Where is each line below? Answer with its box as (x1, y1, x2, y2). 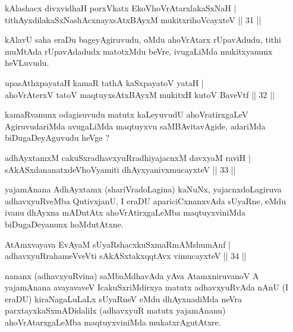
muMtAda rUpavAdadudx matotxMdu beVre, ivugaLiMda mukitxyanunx (5, 45, 273, 57)
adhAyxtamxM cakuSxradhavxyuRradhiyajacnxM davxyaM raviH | (5, 151, 251, 163)
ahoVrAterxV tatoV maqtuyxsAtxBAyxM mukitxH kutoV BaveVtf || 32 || (5, 88, 275, 100)
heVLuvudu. (5, 56, 49, 69)
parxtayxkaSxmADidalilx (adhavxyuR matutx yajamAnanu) (5, 304, 226, 317)
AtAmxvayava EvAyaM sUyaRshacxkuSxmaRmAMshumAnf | (5, 238, 231, 250)
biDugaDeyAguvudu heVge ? (5, 131, 109, 144)
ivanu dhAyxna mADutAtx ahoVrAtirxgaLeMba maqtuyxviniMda (5, 206, 246, 219)
